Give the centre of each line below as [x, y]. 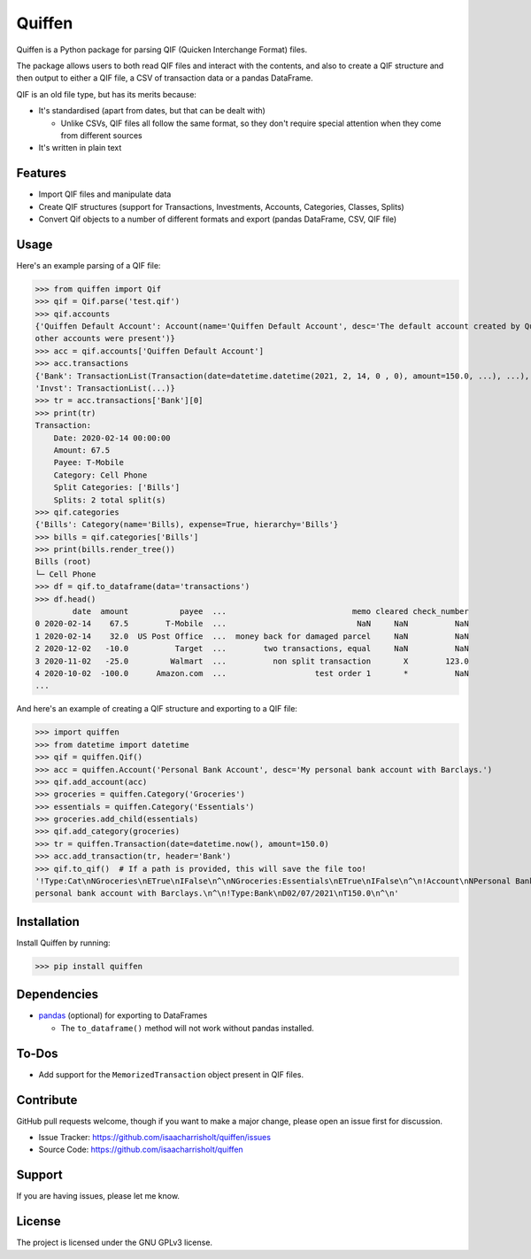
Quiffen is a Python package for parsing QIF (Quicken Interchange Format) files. [162, 50]
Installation [48, 921]
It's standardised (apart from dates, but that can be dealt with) [152, 111]
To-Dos [37, 1053]
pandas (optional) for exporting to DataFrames [123, 1015]
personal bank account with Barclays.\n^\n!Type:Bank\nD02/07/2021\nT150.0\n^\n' [217, 894]
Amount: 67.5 [82, 450]
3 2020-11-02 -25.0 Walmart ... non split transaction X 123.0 [252, 661]
